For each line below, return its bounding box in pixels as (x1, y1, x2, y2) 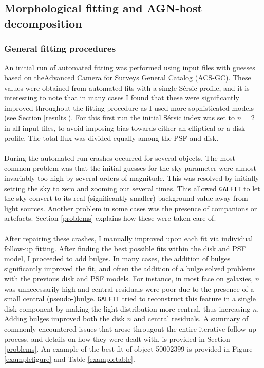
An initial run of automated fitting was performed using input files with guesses (4, 62, 255, 73)
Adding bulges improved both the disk (4, 313, 125, 324)
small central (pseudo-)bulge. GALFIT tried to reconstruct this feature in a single (4, 293, 256, 304)
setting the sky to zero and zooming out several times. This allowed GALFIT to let (4, 182, 260, 193)
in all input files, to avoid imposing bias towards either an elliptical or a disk (4, 122, 246, 133)
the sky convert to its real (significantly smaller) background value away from (4, 193, 248, 203)
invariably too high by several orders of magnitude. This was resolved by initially (4, 172, 259, 183)
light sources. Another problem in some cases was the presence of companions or (4, 202, 257, 213)
